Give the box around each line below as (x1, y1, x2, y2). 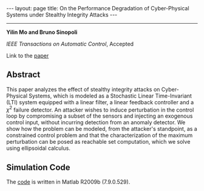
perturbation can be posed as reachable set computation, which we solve (6, 138, 191, 146)
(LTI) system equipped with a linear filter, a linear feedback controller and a (6, 98, 194, 106)
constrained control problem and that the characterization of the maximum (6, 132, 193, 139)
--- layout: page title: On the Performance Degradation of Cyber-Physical (6, 5, 189, 12)
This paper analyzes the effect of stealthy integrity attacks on (6, 85, 160, 93)
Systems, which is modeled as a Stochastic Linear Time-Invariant (28, 92, 192, 99)
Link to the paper (6, 52, 49, 59)
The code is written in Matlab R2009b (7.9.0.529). (6, 178, 131, 186)
